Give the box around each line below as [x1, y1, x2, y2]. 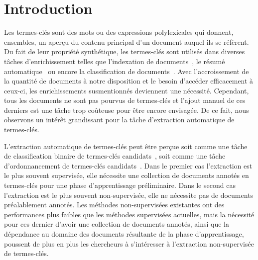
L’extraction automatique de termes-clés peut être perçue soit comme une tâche [4, 141, 248, 151]
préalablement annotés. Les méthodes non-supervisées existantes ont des [4, 199, 225, 210]
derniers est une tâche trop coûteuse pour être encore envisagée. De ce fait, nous [4, 104, 249, 115]
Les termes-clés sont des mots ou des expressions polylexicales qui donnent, [4, 27, 234, 37]
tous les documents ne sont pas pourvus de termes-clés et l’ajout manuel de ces [4, 95, 246, 105]
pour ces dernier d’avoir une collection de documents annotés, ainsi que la [4, 219, 229, 229]
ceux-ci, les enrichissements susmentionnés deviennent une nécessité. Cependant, [4, 85, 249, 95]
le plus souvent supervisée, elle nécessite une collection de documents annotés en [4, 170, 249, 180]
